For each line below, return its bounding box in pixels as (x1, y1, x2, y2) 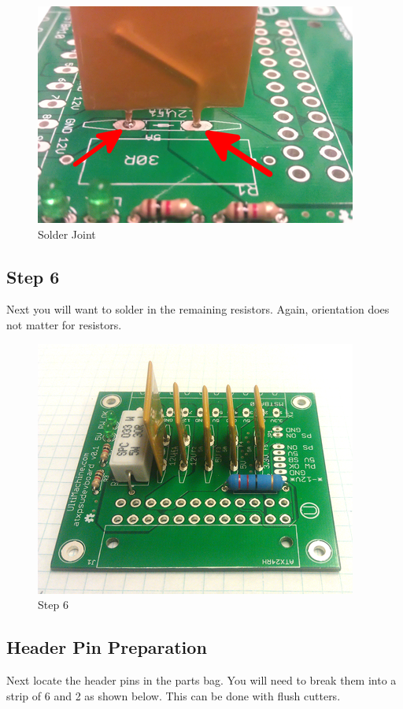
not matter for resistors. (6, 316, 122, 332)
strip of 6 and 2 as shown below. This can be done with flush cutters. (6, 687, 341, 703)
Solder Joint (38, 225, 96, 242)
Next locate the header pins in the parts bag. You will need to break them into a (6, 671, 397, 688)
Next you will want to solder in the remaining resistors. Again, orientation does (6, 301, 390, 317)
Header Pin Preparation (6, 635, 207, 659)
